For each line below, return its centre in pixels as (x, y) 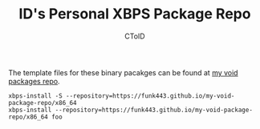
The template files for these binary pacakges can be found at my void (123, 72)
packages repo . (34, 81)
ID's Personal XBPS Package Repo (135, 14)
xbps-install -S (35, 96)
